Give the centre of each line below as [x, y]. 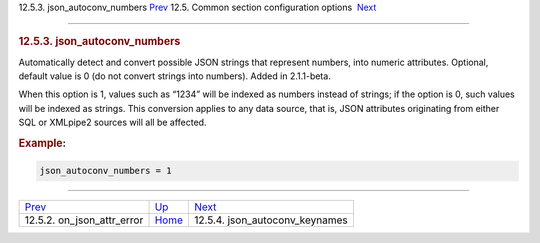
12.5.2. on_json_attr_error [84, 220]
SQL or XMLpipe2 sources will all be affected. [112, 122]
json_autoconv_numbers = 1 [105, 171]
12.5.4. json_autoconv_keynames [271, 220]
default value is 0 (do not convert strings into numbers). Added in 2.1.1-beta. [175, 76]
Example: [42, 143]
